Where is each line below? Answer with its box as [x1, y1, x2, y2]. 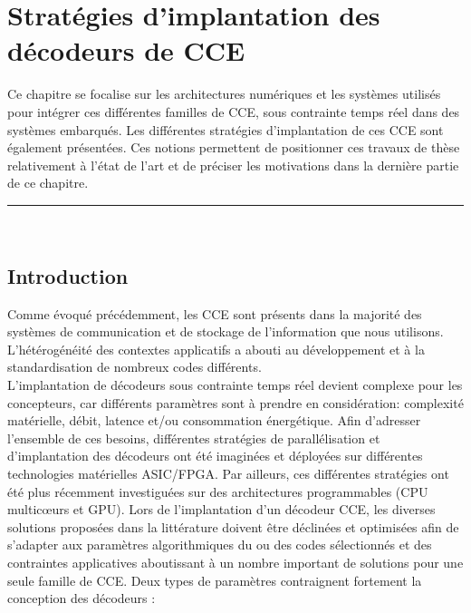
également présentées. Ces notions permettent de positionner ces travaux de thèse [7, 138, 460, 157]
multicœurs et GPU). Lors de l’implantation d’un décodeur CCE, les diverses [7, 500, 436, 519]
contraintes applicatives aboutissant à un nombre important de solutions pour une [7, 552, 464, 571]
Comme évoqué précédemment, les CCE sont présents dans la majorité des [7, 304, 422, 323]
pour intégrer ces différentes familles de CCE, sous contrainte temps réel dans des [7, 102, 460, 121]
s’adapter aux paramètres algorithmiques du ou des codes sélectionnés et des [7, 535, 432, 554]
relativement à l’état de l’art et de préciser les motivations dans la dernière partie [7, 155, 459, 174]
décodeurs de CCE [7, 32, 245, 69]
